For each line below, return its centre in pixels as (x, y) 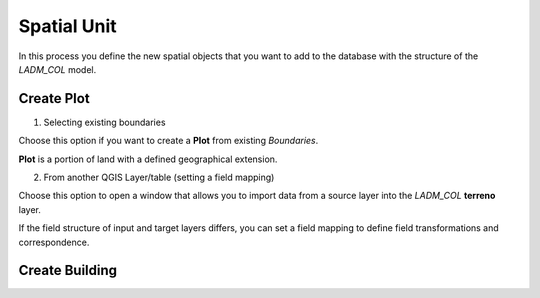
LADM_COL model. (57, 69)
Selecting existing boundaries (104, 122)
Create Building (68, 270)
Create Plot (54, 98)
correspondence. (54, 242)
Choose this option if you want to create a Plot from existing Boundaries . (168, 141)
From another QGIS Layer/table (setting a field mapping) (159, 177)
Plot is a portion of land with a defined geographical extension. (148, 159)
